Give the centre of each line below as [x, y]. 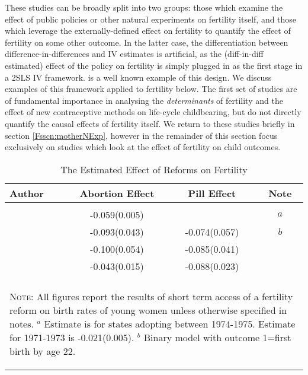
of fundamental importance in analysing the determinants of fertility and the [144, 100]
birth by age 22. [43, 351]
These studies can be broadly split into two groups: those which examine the [144, 7]
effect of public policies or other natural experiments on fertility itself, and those [151, 19]
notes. [22, 323]
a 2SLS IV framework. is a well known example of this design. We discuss [138, 77]
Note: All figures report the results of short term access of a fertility [151, 296]
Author [27, 193]
